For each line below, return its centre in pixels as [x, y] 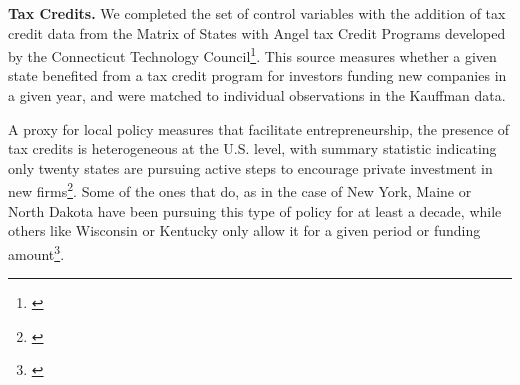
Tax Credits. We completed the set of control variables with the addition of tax [257, 13]
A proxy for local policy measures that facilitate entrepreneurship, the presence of [259, 128]
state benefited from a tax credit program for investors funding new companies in [257, 75]
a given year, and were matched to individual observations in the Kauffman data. [257, 95]
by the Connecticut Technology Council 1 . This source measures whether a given [252, 54]
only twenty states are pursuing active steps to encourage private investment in [250, 167]
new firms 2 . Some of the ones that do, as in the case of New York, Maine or [240, 190]
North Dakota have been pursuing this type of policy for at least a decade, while [255, 210]
